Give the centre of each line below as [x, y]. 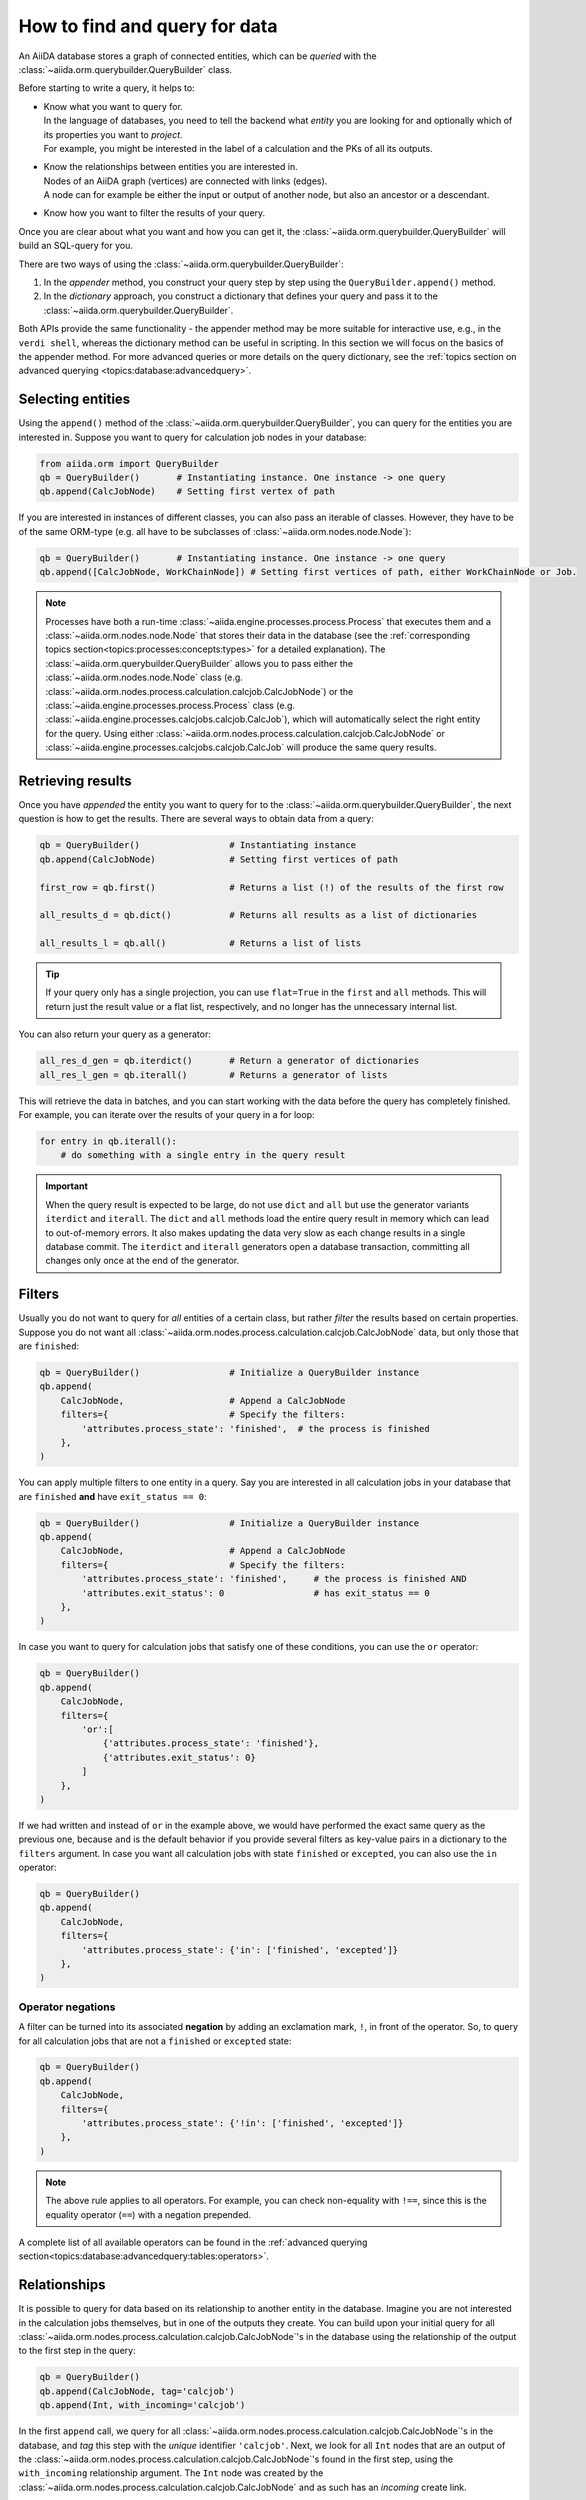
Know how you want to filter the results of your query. [154, 213]
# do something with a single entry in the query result [203, 1155]
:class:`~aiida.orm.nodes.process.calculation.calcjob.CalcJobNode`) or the [199, 691]
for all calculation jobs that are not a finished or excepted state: [155, 2041]
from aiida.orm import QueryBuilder [129, 463]
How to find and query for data [148, 26]
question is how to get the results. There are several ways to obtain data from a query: [196, 819]
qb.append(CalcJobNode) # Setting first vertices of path [219, 859]
